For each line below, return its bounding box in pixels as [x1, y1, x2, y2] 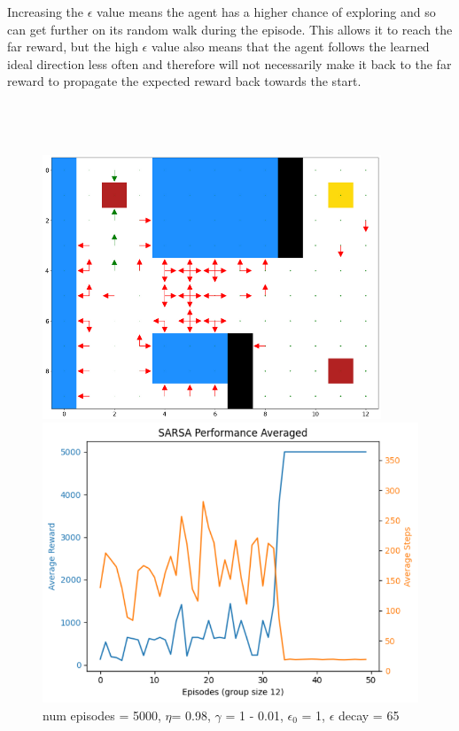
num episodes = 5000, [43, 705, 161, 724]
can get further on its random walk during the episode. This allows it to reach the [7, 19, 453, 38]
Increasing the [7, 3, 84, 20]
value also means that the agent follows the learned [151, 37, 430, 56]
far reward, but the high [7, 37, 138, 56]
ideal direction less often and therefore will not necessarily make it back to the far [7, 54, 452, 73]
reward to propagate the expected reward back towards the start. [7, 72, 362, 90]
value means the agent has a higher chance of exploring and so [97, 3, 436, 20]
